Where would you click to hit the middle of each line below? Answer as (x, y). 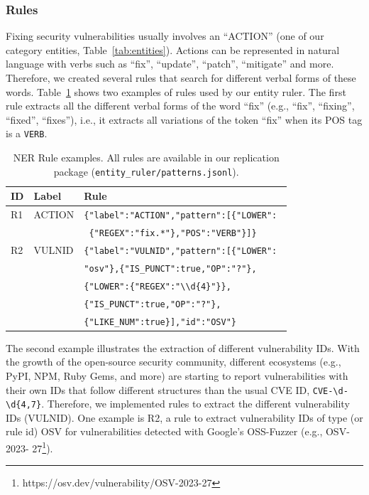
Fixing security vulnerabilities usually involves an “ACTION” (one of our (165, 36)
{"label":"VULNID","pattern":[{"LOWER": (181, 251)
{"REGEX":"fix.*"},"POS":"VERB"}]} (173, 234)
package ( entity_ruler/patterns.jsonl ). (146, 171)
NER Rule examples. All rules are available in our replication (146, 158)
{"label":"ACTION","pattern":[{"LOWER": (181, 216)
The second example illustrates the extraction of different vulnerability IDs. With (183, 347)
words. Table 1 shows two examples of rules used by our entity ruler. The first (176, 91)
